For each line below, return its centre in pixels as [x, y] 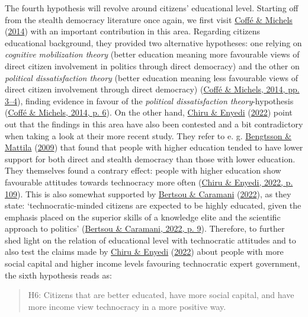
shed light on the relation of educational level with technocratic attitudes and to [150, 240]
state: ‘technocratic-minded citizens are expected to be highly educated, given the [153, 205]
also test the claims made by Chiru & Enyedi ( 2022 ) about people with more [144, 252]
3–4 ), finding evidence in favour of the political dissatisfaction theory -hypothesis [149, 100]
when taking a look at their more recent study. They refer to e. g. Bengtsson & [148, 135]
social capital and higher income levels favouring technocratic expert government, [153, 263]
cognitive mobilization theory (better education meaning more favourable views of [152, 54]
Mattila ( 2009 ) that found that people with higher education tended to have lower [154, 147]
